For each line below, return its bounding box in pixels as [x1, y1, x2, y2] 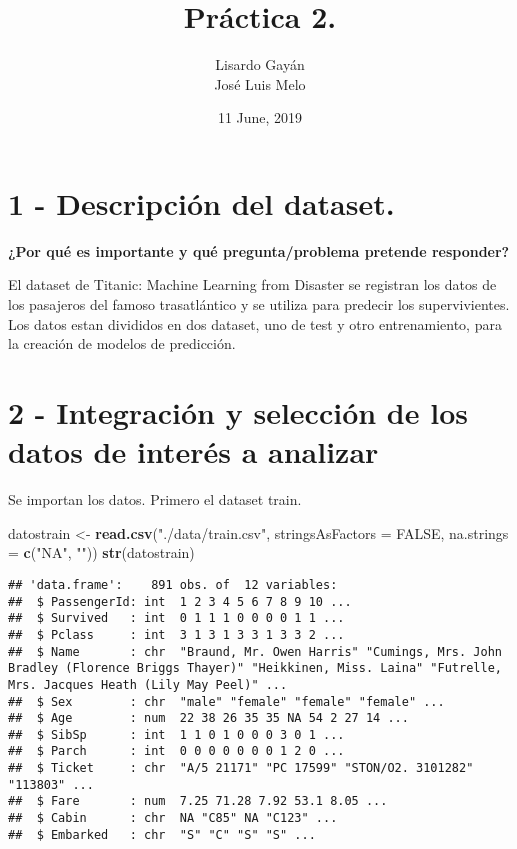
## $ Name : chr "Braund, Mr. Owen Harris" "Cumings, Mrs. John [8, 644, 502, 659]
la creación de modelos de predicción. [8, 333, 236, 354]
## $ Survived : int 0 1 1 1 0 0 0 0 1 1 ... [8, 611, 345, 626]
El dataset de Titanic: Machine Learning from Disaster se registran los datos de [8, 274, 497, 295]
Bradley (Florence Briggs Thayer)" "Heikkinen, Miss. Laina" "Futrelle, [8, 661, 502, 676]
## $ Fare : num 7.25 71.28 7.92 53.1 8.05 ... [8, 794, 388, 809]
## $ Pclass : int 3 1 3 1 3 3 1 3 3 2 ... [8, 627, 345, 642]
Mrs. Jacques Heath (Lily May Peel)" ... [8, 677, 288, 692]
